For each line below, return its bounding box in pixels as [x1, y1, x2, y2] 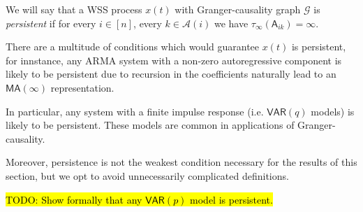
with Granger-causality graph [175, 2, 301, 16]
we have [214, 15, 249, 30]
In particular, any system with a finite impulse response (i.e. [6, 104, 264, 118]
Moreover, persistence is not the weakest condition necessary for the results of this [6, 155, 357, 169]
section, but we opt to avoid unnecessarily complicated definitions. [6, 168, 289, 183]
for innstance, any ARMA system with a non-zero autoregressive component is [6, 52, 342, 67]
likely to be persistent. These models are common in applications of [6, 118, 295, 132]
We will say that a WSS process [6, 2, 142, 16]
